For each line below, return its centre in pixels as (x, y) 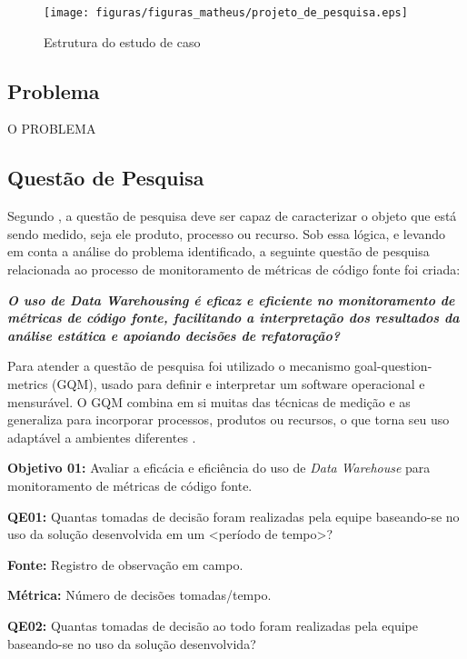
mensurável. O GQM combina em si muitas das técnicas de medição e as (209, 401)
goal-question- (393, 366)
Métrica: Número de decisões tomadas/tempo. (139, 595)
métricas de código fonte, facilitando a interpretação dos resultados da (233, 318)
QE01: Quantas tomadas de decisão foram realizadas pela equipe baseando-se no (233, 516)
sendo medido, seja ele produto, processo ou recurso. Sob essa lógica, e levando (227, 233)
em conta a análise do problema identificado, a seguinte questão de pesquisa (219, 251)
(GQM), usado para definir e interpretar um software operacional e (238, 384)
